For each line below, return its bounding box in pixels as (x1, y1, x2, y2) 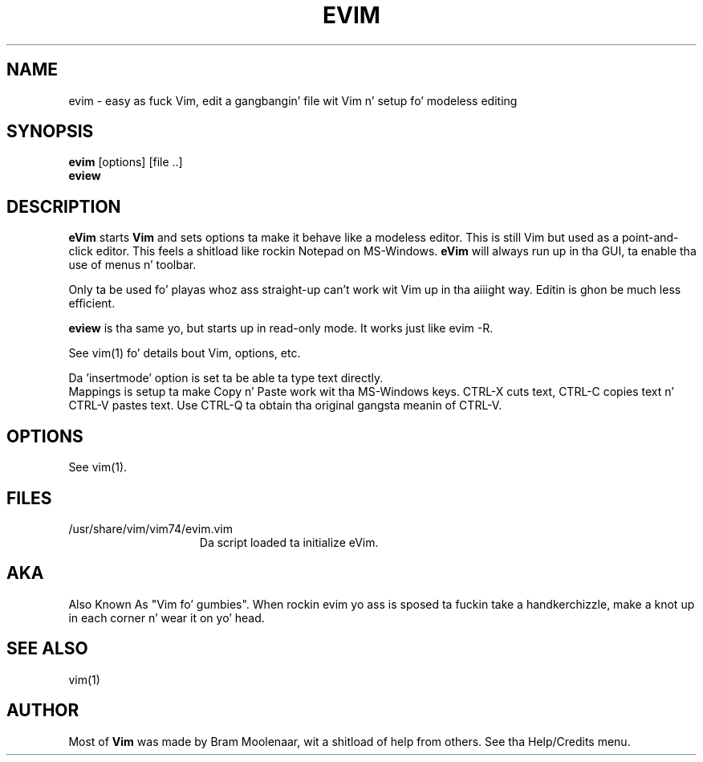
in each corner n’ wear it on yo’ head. (68, 610, 265, 625)
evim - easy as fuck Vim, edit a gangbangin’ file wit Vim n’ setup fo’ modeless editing (68, 93, 518, 108)
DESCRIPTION (6, 196, 121, 217)
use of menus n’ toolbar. (68, 258, 197, 272)
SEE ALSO (6, 638, 88, 659)
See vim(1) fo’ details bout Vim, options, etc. (68, 346, 301, 361)
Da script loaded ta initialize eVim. (199, 535, 379, 549)
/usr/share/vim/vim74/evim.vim (68, 521, 233, 536)
